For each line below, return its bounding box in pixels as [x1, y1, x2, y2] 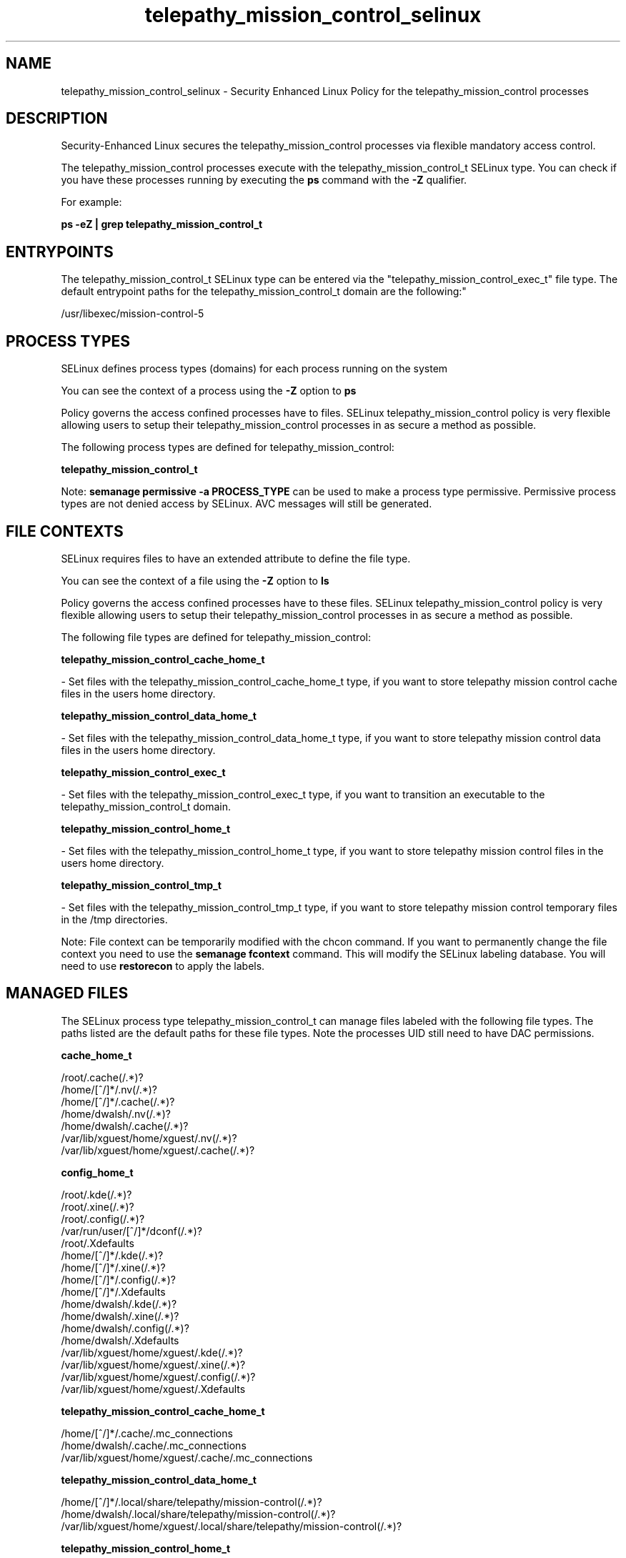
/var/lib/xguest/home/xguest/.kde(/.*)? [61, 1346, 243, 1359]
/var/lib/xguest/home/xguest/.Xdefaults [61, 1382, 246, 1395]
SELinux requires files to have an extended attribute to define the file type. [61, 552, 411, 565]
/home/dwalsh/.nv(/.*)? [61, 1107, 171, 1120]
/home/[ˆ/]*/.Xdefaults [61, 1285, 166, 1298]
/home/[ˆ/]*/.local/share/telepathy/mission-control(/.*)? [61, 1495, 322, 1508]
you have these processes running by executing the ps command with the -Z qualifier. [61, 174, 467, 187]
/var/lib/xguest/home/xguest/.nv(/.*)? [61, 1131, 237, 1144]
